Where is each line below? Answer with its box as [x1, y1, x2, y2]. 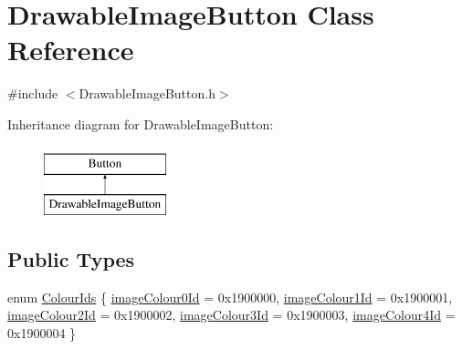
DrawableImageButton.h [79, 84, 215, 103]
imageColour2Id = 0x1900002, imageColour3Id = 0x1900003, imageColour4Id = [7, 305, 456, 324]
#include [7, 84, 58, 103]
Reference [7, 31, 134, 68]
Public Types [7, 245, 135, 273]
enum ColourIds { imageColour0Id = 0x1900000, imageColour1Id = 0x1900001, [7, 287, 453, 306]
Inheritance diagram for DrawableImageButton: [7, 114, 274, 133]
